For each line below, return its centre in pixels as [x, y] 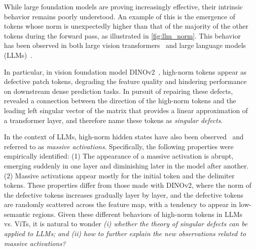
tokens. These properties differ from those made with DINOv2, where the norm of [128, 185]
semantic [17, 214]
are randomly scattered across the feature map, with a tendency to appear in [120, 204]
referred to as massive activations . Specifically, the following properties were [119, 146]
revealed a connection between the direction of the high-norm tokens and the [120, 101]
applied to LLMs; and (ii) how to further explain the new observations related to [125, 233]
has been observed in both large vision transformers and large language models [125, 45]
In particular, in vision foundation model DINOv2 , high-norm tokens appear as [125, 71]
